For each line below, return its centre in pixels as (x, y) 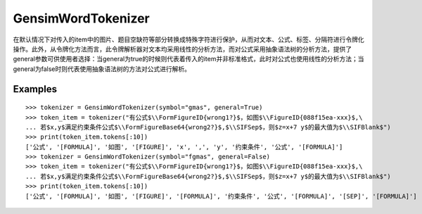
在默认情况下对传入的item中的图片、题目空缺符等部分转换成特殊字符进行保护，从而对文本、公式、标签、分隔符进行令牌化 (189, 39)
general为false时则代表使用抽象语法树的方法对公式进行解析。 (102, 69)
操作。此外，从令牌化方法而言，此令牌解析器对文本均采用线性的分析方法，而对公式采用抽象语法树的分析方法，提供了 (182, 49)
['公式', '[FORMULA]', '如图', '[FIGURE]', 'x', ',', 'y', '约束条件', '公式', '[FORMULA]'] (184, 147)
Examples (35, 89)
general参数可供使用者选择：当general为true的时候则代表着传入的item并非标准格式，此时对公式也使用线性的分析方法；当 (188, 59)
